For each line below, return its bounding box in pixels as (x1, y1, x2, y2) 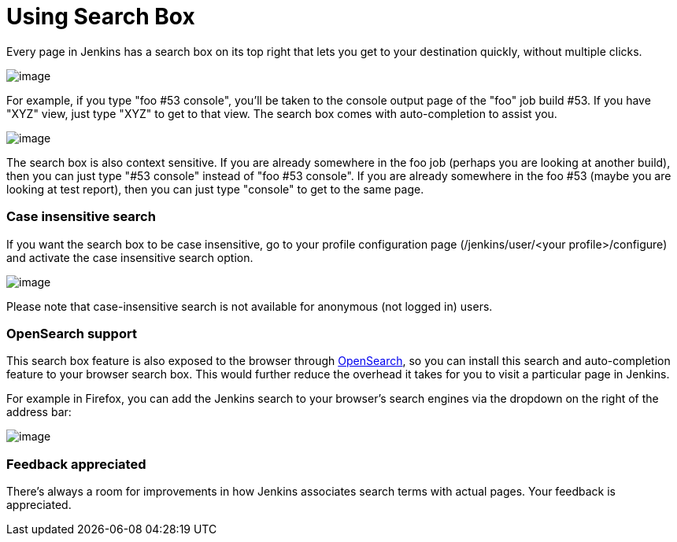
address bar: (6, 405, 72, 419)
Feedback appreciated (6, 455, 146, 472)
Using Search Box (6, 3, 195, 30)
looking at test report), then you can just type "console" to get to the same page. (6, 182, 424, 196)
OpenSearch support (6, 325, 137, 341)
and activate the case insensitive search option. (6, 250, 253, 264)
